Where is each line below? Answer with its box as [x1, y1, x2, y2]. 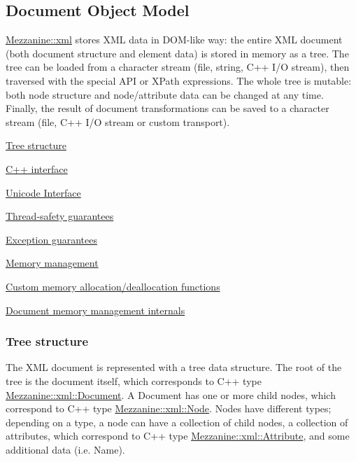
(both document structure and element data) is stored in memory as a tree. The [6, 45, 349, 60]
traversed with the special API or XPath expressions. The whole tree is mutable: [6, 73, 352, 87]
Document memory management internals [6, 302, 185, 317]
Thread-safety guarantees [6, 209, 114, 223]
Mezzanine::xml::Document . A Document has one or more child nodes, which [6, 387, 336, 402]
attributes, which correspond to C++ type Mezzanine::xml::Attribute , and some [6, 428, 350, 443]
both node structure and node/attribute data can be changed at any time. [6, 87, 324, 101]
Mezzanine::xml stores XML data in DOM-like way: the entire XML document [6, 32, 343, 47]
